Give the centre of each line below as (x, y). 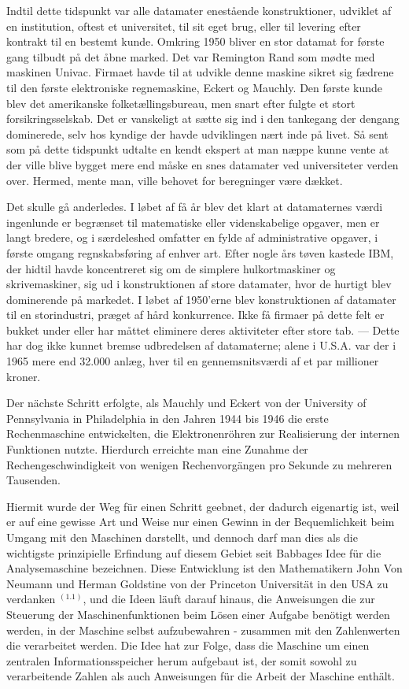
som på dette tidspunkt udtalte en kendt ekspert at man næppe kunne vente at (198, 149)
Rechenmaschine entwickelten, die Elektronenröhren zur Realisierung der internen (203, 433)
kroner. (24, 376)
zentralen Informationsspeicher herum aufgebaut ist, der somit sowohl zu (182, 660)
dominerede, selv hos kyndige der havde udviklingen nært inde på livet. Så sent (197, 133)
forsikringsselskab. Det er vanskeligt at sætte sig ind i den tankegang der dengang (203, 119)
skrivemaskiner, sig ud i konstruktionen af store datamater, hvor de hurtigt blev (199, 284)
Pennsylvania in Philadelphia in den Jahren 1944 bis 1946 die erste (168, 418)
